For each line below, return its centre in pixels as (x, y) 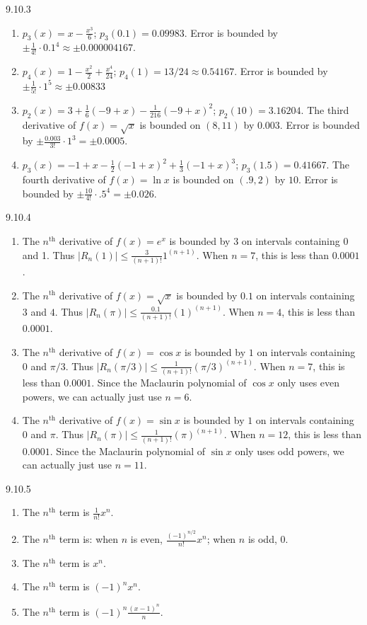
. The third (325, 109)
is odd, (262, 539)
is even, (146, 539)
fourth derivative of (64, 179)
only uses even (309, 382)
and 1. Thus (48, 254)
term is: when (89, 539)
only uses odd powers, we (290, 451)
